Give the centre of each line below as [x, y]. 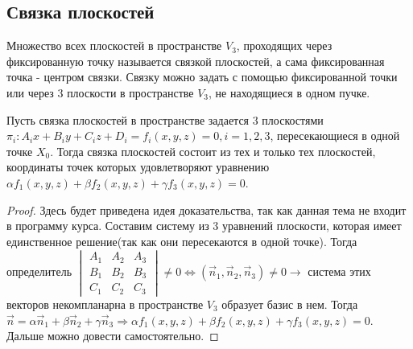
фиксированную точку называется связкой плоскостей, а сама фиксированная [196, 61]
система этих [339, 271]
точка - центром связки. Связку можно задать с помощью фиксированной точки [202, 77]
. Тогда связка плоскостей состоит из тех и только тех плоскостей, [213, 151]
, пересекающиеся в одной [335, 135]
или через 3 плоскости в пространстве [100, 92]
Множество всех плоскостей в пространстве [114, 45]
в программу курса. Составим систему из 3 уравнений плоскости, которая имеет [204, 226]
